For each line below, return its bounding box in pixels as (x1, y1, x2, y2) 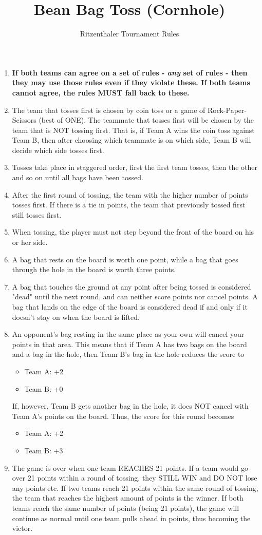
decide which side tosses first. (12, 144, 104, 155)
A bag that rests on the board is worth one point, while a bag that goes (12, 254, 238, 264)
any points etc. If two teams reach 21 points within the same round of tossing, (12, 482, 258, 493)
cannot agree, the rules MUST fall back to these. (12, 87, 190, 98)
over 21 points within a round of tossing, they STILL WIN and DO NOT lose (12, 472, 257, 483)
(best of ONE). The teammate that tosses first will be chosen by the (39, 114, 254, 125)
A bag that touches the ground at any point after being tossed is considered (12, 281, 251, 292)
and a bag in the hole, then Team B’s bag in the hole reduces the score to (12, 349, 245, 359)
